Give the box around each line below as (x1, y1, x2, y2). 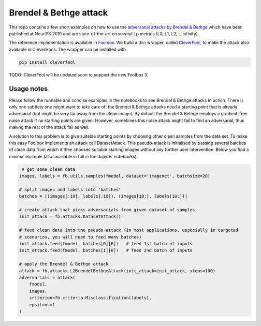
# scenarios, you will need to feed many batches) (19, 234, 142, 239)
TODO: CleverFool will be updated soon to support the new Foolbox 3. (9, 72, 148, 77)
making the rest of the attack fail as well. (9, 124, 90, 130)
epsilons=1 (29, 302, 55, 307)
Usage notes (9, 85, 48, 93)
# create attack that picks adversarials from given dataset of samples (19, 207, 195, 213)
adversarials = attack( (19, 275, 76, 280)
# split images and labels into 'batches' (19, 187, 121, 192)
